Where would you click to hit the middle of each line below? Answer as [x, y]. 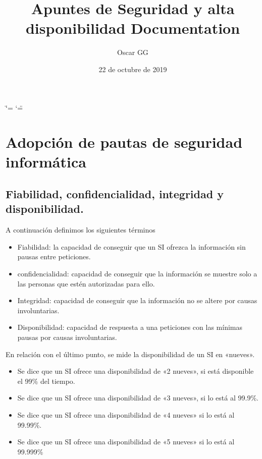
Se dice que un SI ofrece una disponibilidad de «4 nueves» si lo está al [126, 414]
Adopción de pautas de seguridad [124, 142]
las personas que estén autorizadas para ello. [86, 283]
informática [46, 162]
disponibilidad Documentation [133, 28]
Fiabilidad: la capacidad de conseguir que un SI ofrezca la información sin [132, 246]
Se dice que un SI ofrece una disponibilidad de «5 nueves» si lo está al [126, 442]
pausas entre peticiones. [54, 256]
